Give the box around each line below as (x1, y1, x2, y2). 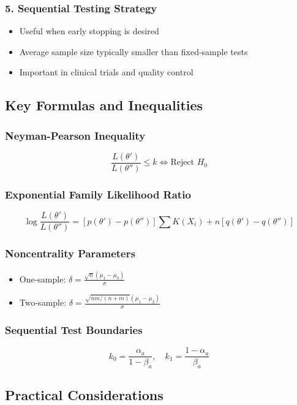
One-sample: (19, 272, 66, 285)
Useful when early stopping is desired (19, 25, 159, 37)
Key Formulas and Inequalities (5, 96, 203, 115)
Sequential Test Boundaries (5, 322, 143, 337)
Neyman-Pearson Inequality (5, 127, 146, 143)
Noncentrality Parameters (5, 246, 135, 261)
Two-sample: (19, 296, 67, 309)
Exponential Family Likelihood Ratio (5, 186, 191, 202)
